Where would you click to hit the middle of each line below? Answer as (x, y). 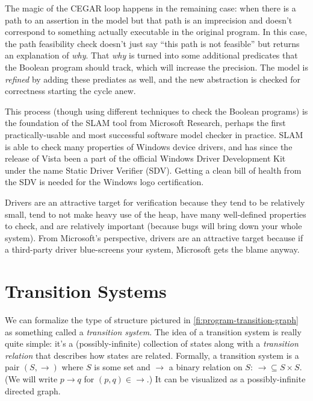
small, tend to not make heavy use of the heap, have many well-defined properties (156, 214)
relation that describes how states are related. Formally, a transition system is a (152, 355)
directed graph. (33, 390)
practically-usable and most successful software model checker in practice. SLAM (154, 134)
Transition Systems (86, 291)
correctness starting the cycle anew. (70, 91)
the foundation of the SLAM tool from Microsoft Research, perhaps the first (145, 123)
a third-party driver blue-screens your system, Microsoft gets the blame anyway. (152, 249)
